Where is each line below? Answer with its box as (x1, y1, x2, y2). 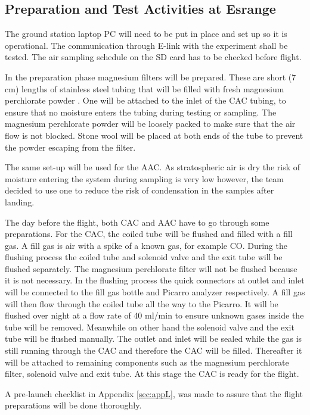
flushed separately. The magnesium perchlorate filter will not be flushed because (5, 262, 297, 274)
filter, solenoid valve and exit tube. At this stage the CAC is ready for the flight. (5, 367, 299, 380)
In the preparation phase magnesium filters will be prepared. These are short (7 (5, 70, 296, 83)
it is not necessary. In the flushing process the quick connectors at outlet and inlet (5, 274, 305, 286)
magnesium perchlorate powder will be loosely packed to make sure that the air (5, 117, 296, 130)
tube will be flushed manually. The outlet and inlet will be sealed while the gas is (5, 332, 302, 345)
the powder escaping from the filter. (5, 141, 136, 153)
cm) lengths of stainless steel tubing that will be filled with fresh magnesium (5, 82, 284, 95)
